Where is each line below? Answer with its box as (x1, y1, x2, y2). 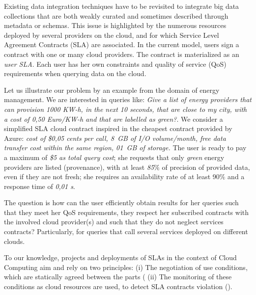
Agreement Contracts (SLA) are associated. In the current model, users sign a (4, 39, 239, 50)
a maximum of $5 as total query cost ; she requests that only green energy (4, 152, 225, 162)
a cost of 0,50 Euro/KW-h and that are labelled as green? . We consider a (4, 113, 223, 124)
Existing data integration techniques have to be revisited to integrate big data (4, 1, 239, 11)
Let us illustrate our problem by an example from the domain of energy (4, 84, 220, 95)
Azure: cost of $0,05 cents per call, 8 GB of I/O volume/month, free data (4, 133, 226, 143)
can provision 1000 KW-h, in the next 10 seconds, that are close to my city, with (4, 104, 247, 114)
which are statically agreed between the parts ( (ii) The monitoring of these (4, 271, 232, 282)
